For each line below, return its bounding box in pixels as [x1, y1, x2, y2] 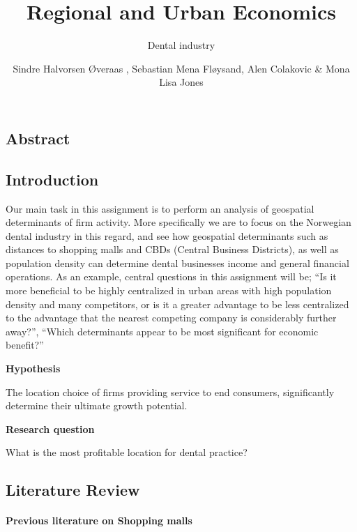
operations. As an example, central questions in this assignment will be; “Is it [6, 269, 337, 284]
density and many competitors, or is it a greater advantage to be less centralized [6, 296, 349, 311]
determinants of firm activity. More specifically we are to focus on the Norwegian [6, 215, 351, 229]
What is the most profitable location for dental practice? [6, 445, 248, 459]
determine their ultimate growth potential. [6, 398, 188, 413]
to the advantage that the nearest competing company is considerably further [6, 310, 337, 325]
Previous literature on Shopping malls [6, 513, 192, 528]
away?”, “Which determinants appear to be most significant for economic [6, 324, 319, 338]
